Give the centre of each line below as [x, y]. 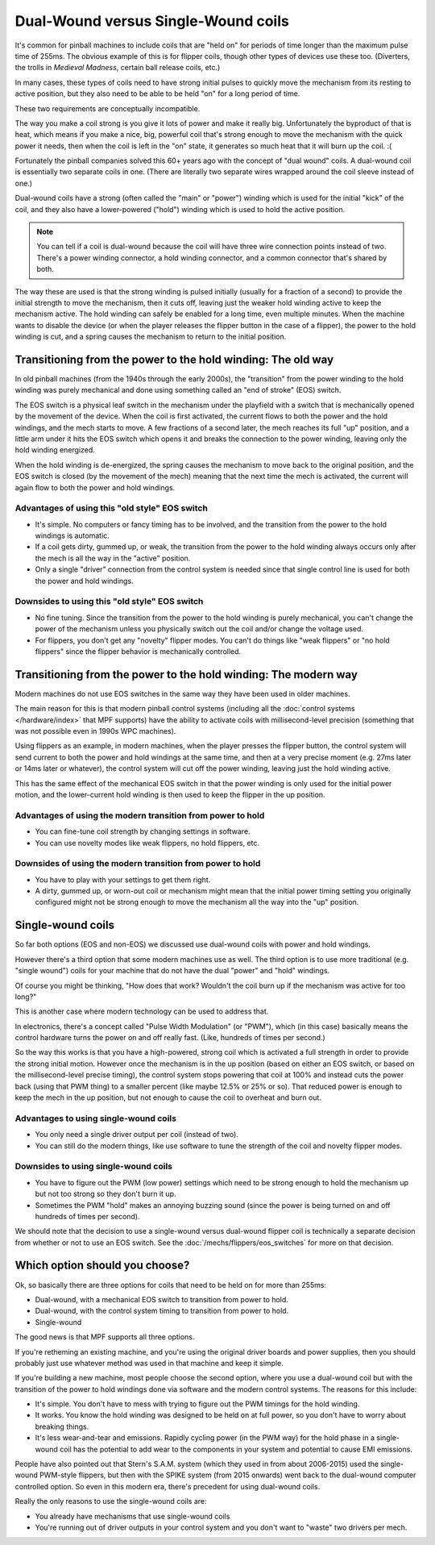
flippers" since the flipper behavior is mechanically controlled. [138, 651]
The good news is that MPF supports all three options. [105, 1337]
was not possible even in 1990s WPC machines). [95, 731]
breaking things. [62, 1426]
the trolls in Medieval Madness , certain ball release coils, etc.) [118, 68]
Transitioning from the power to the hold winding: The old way [174, 359]
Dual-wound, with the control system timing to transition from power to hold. [162, 1311]
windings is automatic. [72, 535]
